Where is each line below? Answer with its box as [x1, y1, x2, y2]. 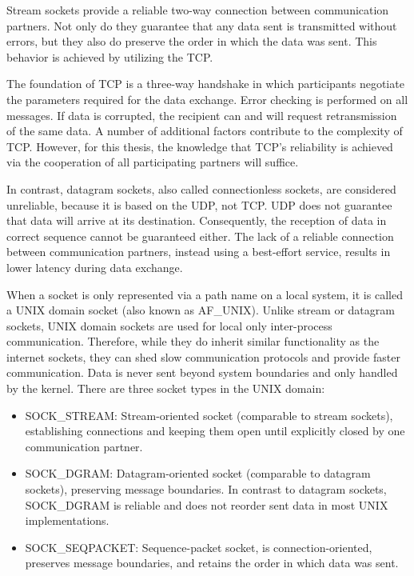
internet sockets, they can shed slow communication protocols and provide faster [6, 348, 400, 365]
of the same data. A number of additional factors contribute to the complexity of [6, 122, 403, 139]
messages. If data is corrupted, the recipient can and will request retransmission [6, 106, 397, 123]
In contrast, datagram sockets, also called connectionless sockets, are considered [6, 180, 396, 197]
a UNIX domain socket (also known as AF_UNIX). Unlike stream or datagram [6, 302, 395, 318]
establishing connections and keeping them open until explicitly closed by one [25, 422, 405, 439]
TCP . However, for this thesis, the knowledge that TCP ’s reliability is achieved [6, 138, 393, 154]
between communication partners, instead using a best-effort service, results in [6, 243, 391, 260]
